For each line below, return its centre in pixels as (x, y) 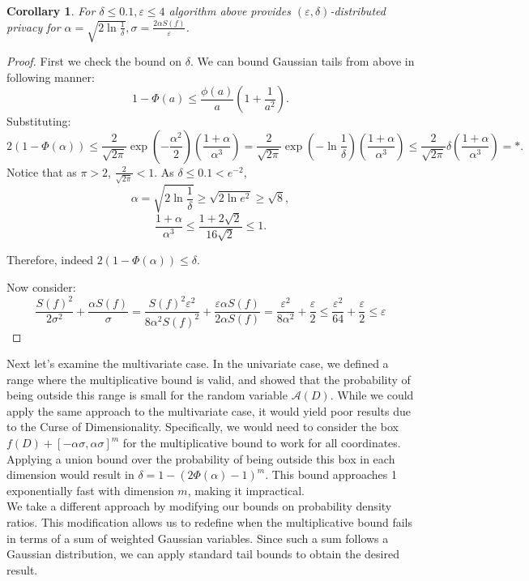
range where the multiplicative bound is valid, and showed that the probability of (209, 379)
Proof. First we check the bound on (94, 61)
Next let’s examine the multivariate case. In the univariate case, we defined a (198, 363)
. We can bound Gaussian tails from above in (302, 61)
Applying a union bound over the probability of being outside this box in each (201, 458)
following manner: (51, 77)
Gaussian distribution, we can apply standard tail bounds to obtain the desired (203, 554)
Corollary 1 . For (51, 11)
